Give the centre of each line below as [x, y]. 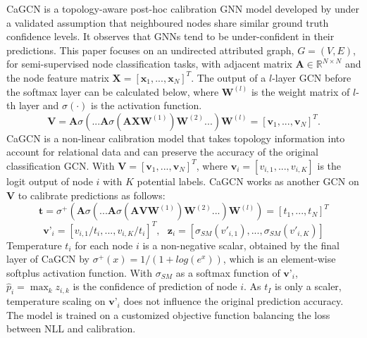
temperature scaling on [56, 301]
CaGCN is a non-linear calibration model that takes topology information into [176, 138]
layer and [39, 105]
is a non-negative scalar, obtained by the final [241, 245]
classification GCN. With [61, 165]
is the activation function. [147, 105]
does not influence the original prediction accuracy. [234, 301]
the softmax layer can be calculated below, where [113, 91]
